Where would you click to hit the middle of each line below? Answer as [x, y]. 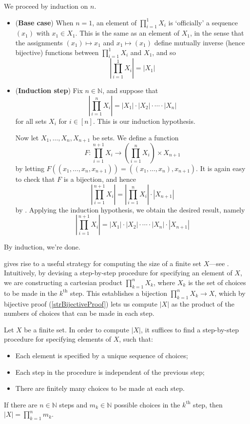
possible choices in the [147, 404]
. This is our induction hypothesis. [144, 121]
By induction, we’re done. [42, 247]
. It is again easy [221, 168]
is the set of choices [217, 282]
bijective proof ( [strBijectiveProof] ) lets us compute [81, 303]
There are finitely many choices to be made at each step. [100, 388]
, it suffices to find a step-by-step [190, 329]
